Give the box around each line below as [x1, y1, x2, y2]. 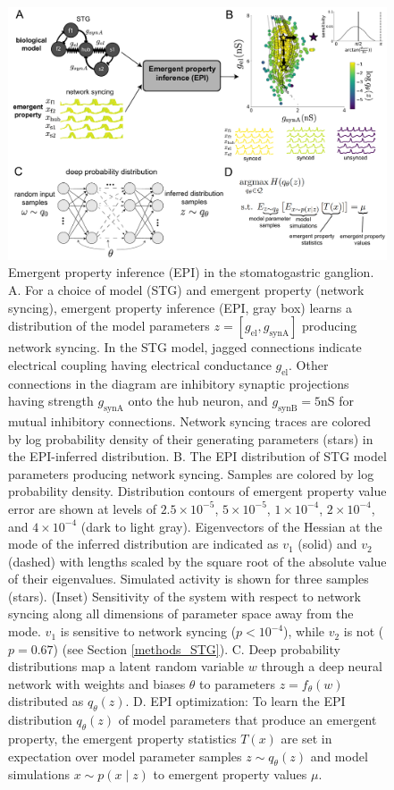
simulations [8, 765, 70, 784]
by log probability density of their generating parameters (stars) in [8, 429, 373, 448]
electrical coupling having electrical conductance [8, 355, 272, 374]
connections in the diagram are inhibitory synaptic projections [8, 374, 349, 392]
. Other [289, 355, 329, 374]
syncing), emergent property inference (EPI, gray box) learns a [8, 298, 353, 316]
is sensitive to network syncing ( [60, 622, 237, 641]
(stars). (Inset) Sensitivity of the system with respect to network [8, 586, 361, 605]
